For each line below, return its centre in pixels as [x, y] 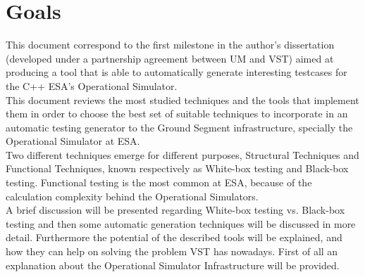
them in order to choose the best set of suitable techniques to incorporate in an [177, 114]
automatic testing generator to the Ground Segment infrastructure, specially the [179, 127]
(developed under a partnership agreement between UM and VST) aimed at [170, 58]
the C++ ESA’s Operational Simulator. [92, 85]
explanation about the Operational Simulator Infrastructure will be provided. [173, 265]
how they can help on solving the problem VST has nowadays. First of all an [172, 251]
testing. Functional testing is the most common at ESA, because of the [159, 182]
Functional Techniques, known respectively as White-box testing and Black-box [177, 168]
